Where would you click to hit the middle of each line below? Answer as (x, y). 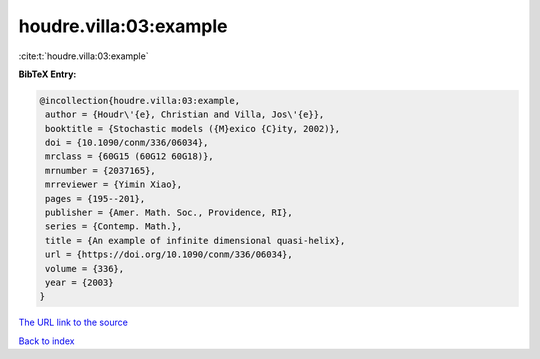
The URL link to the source (73, 322)
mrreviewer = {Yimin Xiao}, (114, 184)
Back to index (46, 341)
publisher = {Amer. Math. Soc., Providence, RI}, (169, 213)
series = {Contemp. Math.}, (114, 226)
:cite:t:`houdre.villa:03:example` (83, 56)
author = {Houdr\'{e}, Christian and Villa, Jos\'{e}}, (185, 114)
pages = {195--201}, (95, 198)
